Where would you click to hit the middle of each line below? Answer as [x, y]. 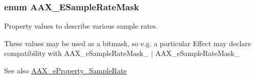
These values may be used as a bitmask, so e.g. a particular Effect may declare [128, 43]
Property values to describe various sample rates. [81, 26]
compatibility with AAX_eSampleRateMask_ [77, 53]
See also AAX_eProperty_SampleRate [66, 70]
